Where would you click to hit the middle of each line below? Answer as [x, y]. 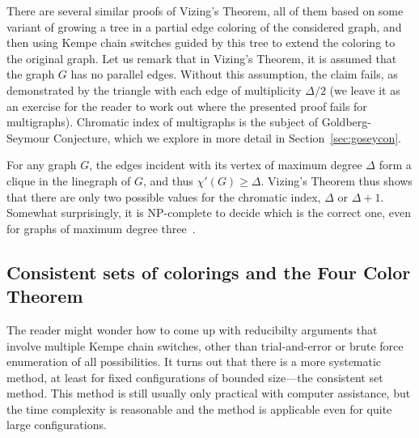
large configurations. [57, 425]
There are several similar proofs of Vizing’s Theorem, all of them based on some [205, 11]
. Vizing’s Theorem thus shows [336, 180]
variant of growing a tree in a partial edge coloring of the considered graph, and [204, 26]
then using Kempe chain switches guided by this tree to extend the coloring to [201, 43]
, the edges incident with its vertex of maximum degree [226, 165]
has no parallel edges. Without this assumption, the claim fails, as [234, 74]
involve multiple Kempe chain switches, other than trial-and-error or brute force [205, 345]
